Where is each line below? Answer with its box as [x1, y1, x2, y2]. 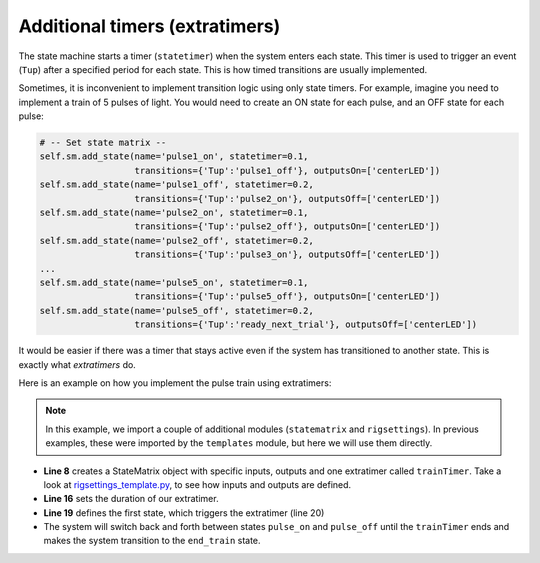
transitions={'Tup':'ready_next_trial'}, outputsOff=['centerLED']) [134, 319, 478, 330]
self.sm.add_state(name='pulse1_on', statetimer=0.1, [39, 151, 309, 162]
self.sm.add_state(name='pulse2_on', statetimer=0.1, [39, 207, 309, 219]
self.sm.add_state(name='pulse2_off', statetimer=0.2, [39, 235, 314, 246]
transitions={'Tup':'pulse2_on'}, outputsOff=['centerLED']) [134, 193, 441, 204]
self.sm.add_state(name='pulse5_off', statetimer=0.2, [39, 305, 314, 316]
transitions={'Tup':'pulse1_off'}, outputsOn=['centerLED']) [134, 165, 441, 176]
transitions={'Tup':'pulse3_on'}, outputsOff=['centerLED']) [134, 249, 441, 260]
